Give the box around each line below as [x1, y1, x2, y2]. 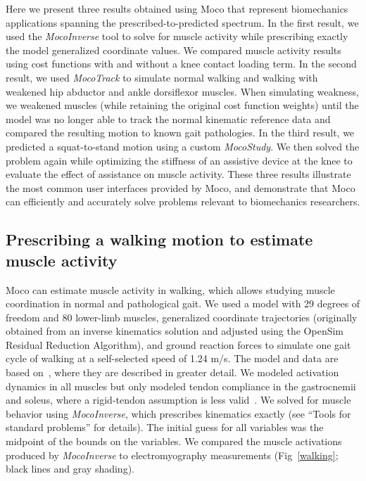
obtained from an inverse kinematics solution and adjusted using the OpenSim [6, 323, 344, 338]
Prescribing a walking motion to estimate [6, 229, 313, 250]
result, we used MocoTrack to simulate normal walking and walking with [6, 70, 318, 84]
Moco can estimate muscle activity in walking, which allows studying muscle [6, 282, 335, 297]
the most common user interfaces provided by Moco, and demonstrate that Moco [6, 180, 355, 195]
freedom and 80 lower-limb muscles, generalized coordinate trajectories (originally [6, 309, 358, 324]
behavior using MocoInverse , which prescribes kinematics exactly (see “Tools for [6, 406, 351, 421]
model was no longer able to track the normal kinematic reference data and [6, 111, 331, 126]
